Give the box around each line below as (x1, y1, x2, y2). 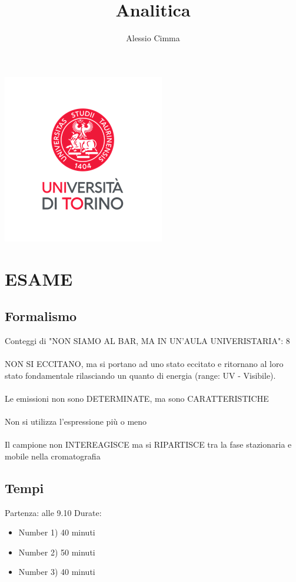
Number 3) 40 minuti (18, 566, 95, 578)
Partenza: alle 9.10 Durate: (5, 506, 102, 518)
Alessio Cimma (126, 32, 180, 44)
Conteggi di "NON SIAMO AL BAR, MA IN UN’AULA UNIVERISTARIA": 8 (5, 334, 290, 346)
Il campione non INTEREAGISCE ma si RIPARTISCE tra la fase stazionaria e (5, 438, 292, 451)
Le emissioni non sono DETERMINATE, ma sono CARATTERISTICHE (5, 392, 269, 404)
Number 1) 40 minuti (18, 526, 95, 538)
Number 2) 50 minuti (18, 545, 95, 558)
